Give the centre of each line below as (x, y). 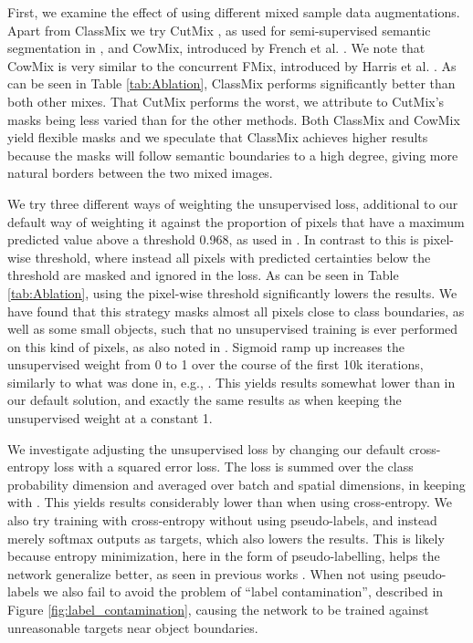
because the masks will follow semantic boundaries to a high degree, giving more (233, 155)
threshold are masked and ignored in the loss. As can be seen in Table (203, 275)
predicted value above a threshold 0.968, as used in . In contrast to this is (213, 239)
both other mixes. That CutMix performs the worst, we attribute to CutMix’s (226, 101)
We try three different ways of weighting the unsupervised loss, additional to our (233, 203)
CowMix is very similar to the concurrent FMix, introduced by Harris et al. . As (232, 65)
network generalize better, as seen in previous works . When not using (204, 573)
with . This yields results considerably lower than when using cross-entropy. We (230, 502)
